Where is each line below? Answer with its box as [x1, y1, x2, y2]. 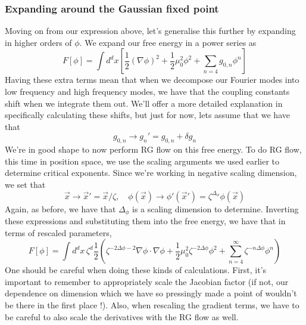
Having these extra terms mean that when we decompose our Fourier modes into [5, 73, 299, 86]
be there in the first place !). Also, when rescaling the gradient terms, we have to [5, 298, 299, 311]
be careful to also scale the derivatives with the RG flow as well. [5, 310, 239, 323]
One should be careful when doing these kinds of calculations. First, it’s [5, 264, 267, 276]
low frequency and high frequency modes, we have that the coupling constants [5, 85, 290, 97]
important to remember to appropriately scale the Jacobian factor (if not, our [5, 275, 289, 287]
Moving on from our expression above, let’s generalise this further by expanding [5, 24, 296, 37]
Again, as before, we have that [5, 202, 116, 215]
